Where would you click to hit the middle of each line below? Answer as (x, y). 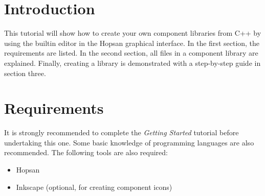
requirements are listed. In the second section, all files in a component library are (131, 53)
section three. (25, 73)
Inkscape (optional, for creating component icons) (94, 187)
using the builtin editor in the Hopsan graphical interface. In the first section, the (132, 43)
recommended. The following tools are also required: (86, 152)
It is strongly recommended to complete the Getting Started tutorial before (122, 132)
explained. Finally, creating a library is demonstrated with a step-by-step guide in (132, 63)
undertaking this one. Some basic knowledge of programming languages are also (129, 142)
